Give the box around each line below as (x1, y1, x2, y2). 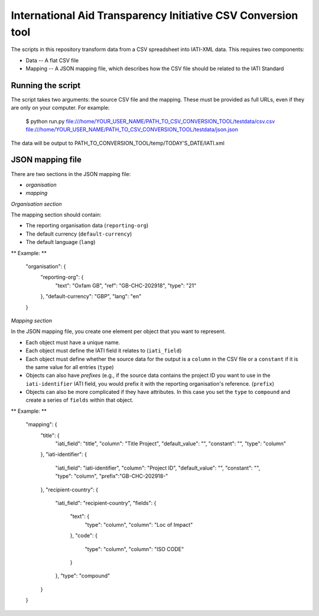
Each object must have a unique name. (25, 338, 121, 346)
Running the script (11, 80, 81, 90)
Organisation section (11, 200, 62, 207)
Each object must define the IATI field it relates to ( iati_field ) (25, 347, 182, 354)
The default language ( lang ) (25, 239, 96, 246)
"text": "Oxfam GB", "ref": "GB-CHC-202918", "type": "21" (55, 282, 197, 289)
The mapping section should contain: (11, 211, 102, 219)
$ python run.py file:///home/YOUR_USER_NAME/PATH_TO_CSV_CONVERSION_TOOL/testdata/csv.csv (25, 118, 275, 125)
